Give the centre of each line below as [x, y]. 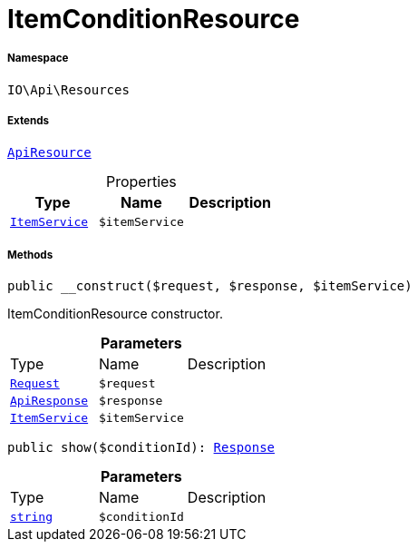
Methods [30, 255]
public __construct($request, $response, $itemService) [210, 286]
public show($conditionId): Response [141, 448]
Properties [141, 181]
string [31, 517]
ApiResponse [49, 401]
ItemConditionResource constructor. [115, 314]
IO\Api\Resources [68, 89]
